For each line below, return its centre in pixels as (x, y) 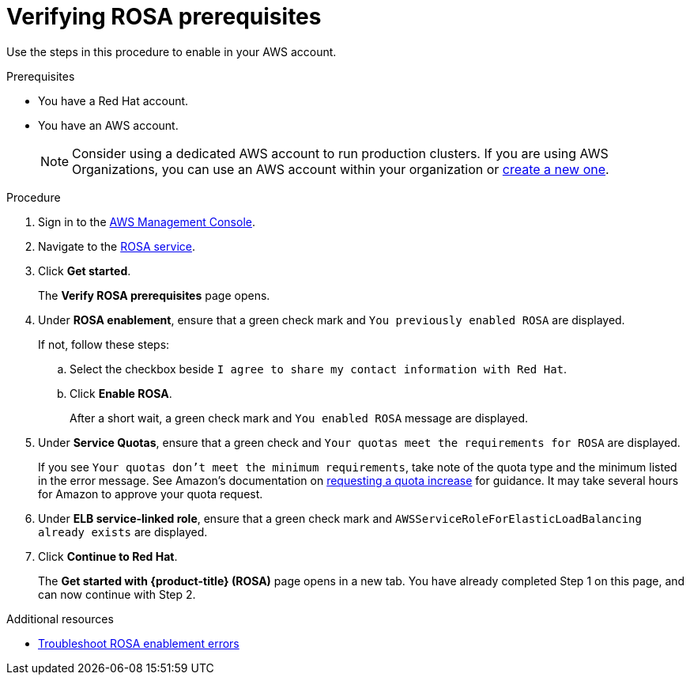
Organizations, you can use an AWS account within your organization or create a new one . (341, 169)
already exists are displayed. (123, 532)
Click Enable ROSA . (121, 393)
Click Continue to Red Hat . (108, 556)
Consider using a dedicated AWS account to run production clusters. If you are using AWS (340, 153)
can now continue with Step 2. (117, 594)
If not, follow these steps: (104, 344)
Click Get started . (85, 271)
